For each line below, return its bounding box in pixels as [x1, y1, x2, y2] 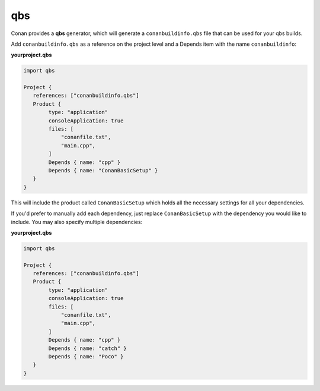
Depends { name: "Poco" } [48, 354, 124, 360]
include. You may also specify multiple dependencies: [11, 218, 143, 225]
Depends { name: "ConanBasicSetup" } [48, 167, 158, 174]
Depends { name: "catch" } [48, 345, 127, 352]
